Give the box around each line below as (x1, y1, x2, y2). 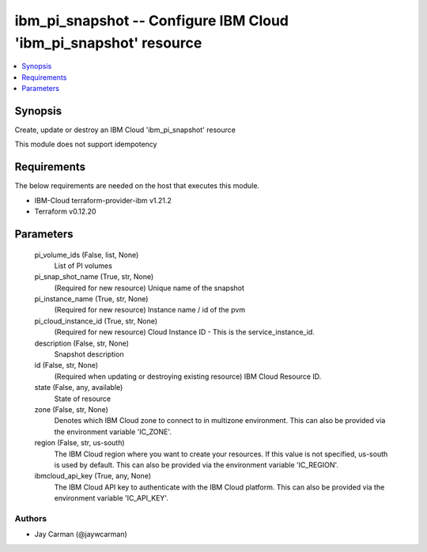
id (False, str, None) (34, 361, 99, 370)
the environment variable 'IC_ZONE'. (54, 427, 172, 437)
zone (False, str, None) (34, 404, 108, 414)
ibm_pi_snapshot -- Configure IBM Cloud (14, 12, 289, 29)
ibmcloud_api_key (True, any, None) (34, 471, 152, 481)
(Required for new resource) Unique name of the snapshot (54, 283, 245, 293)
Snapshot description (54, 350, 124, 359)
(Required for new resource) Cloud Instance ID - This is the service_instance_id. (54, 327, 316, 337)
